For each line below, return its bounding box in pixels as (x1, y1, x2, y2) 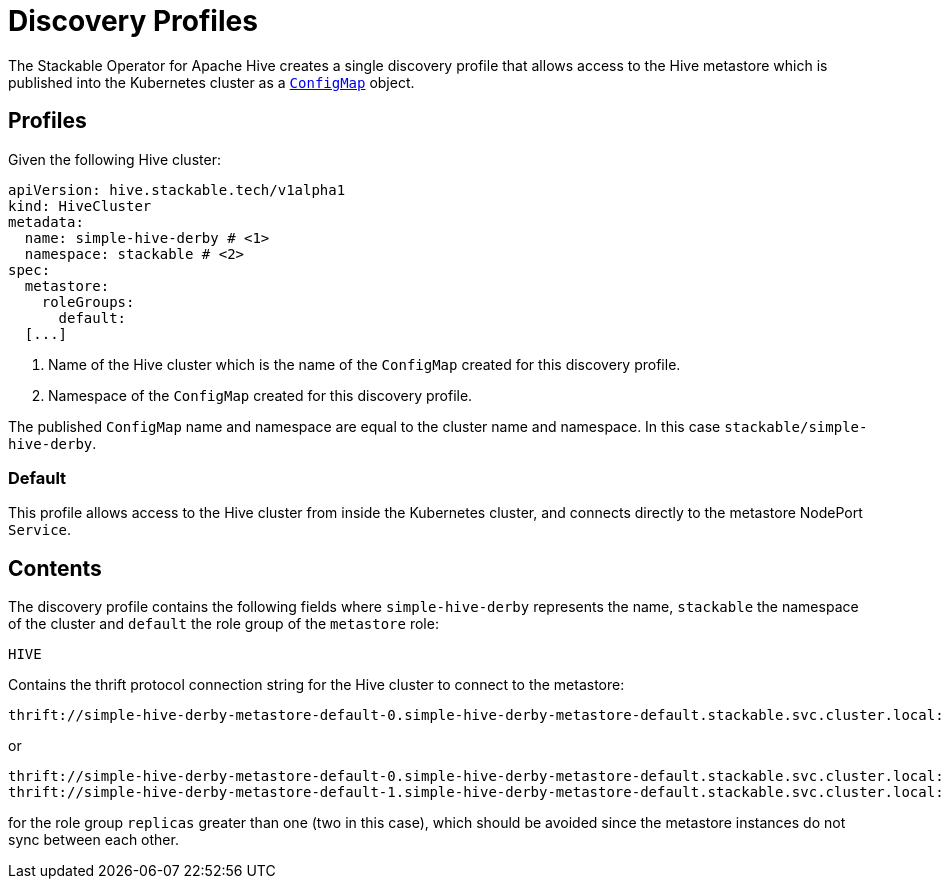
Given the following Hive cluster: (8, 150, 221, 168)
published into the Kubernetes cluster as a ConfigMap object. (8, 73, 415, 91)
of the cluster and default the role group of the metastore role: (8, 615, 439, 633)
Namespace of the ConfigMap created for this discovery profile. (48, 386, 473, 404)
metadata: (8, 213, 84, 230)
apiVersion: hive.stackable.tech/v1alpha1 (8, 181, 346, 198)
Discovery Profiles (8, 4, 258, 38)
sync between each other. (8, 831, 179, 849)
